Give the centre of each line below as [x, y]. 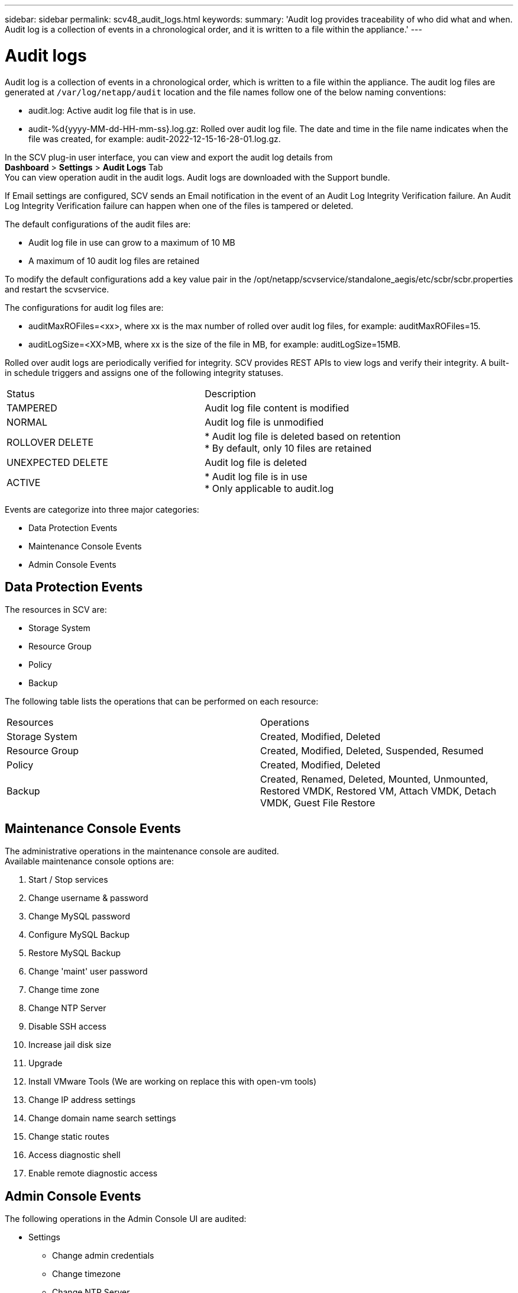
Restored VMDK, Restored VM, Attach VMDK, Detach [378, 791]
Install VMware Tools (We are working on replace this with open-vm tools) [173, 1082]
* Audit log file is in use [256, 476]
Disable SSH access [67, 1027]
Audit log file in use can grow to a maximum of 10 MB [132, 242]
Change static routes [69, 1137]
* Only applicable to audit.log [269, 488]
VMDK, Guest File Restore [318, 803]
